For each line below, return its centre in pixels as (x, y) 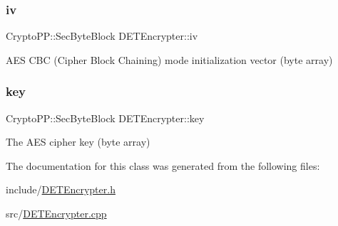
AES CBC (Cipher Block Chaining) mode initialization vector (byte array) (169, 59)
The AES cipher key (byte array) (78, 142)
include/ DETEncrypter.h (61, 189)
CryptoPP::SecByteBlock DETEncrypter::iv (102, 36)
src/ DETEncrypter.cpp (56, 213)
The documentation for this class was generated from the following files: (163, 165)
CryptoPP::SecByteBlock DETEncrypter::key (105, 118)
